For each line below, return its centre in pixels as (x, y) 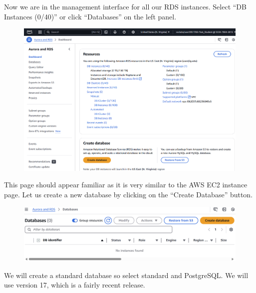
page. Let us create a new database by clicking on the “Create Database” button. (128, 194)
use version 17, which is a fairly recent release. (75, 285)
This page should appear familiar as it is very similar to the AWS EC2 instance (126, 185)
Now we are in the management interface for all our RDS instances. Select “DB (125, 6)
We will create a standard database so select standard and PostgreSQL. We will (126, 275)
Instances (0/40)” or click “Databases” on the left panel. (90, 16)
